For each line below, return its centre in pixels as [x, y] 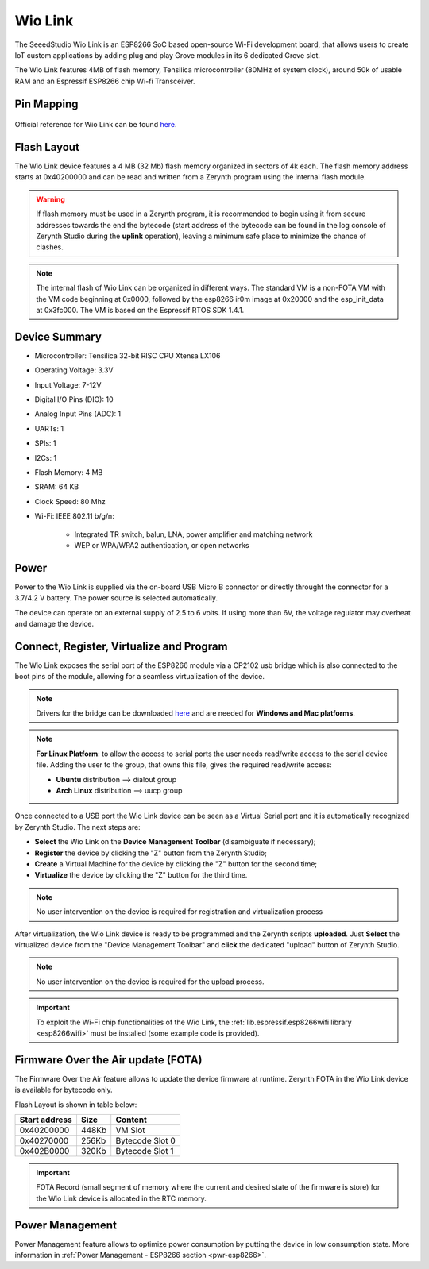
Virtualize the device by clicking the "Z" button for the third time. [141, 875]
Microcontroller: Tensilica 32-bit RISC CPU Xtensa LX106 [128, 355]
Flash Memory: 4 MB [69, 472]
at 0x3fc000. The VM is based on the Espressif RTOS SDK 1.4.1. [140, 310]
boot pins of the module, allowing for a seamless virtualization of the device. [140, 677]
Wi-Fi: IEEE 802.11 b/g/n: [74, 516]
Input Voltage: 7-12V [68, 384]
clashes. [50, 247]
